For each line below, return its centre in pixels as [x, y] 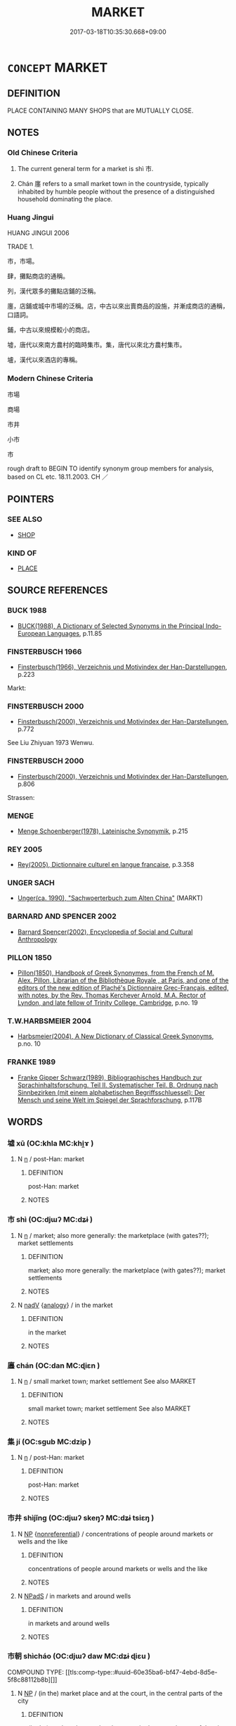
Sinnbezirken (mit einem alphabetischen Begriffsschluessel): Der [111, 1092]
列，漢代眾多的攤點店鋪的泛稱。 [53, 291]
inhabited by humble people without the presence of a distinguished [116, 192]
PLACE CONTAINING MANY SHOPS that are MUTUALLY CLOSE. [100, 111]
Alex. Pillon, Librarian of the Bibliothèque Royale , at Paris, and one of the [123, 980]
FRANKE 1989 [32, 1062]
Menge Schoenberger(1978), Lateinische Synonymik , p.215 [103, 831]
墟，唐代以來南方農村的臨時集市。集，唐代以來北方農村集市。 [97, 344]
